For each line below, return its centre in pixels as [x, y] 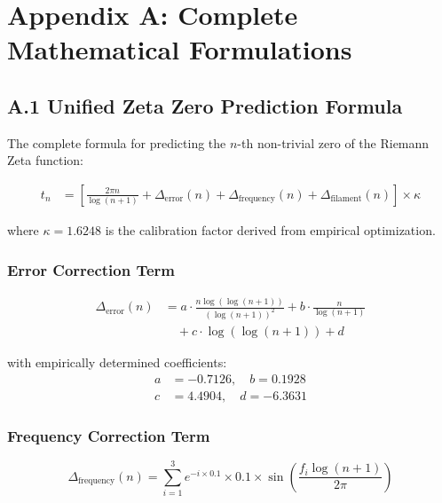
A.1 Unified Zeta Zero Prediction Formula [205, 105]
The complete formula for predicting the [117, 142]
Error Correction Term [91, 269]
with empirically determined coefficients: [117, 362]
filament [346, 199]
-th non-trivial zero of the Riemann [333, 142]
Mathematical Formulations [180, 49]
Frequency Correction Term [109, 435]
